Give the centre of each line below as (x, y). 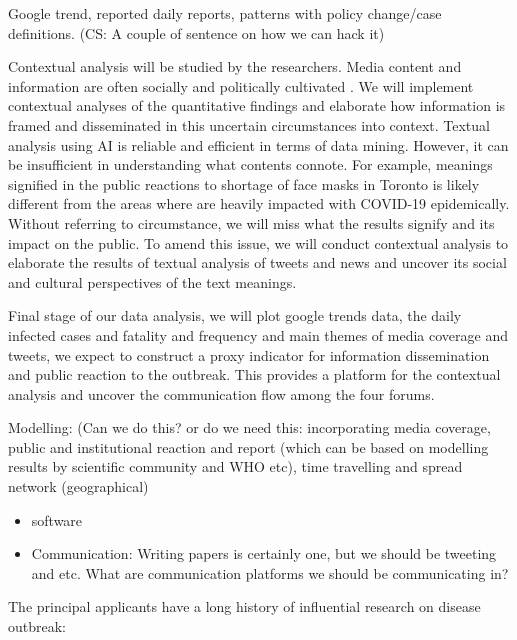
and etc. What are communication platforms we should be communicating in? (270, 572)
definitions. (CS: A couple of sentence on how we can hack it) (196, 32)
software (57, 519)
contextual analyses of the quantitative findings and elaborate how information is (257, 105)
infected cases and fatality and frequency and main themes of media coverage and (258, 334)
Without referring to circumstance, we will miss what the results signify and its (251, 222)
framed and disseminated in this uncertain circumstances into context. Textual (249, 124)
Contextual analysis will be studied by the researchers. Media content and (235, 66)
